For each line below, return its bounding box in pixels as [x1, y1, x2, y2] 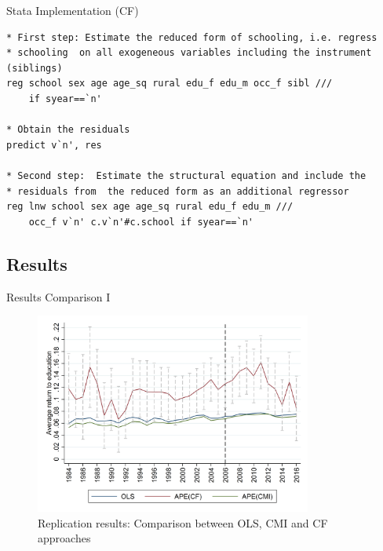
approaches [38, 530, 91, 546]
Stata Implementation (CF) [6, 2, 139, 18]
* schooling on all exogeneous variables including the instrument [6, 47, 372, 59]
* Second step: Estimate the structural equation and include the [6, 170, 367, 181]
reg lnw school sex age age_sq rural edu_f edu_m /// [6, 201, 294, 213]
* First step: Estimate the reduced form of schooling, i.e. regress [6, 31, 378, 43]
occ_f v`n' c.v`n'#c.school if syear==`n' [28, 216, 254, 228]
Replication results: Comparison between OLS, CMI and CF [38, 514, 328, 531]
